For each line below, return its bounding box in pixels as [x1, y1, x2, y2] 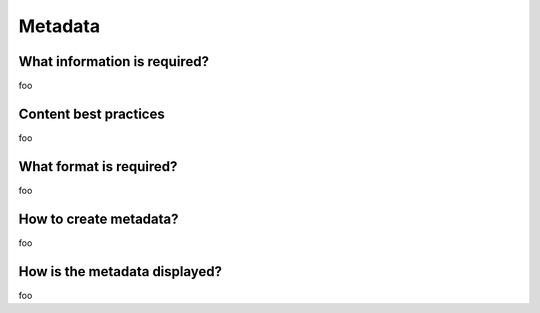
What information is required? [18, 53, 210, 70]
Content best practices [18, 105, 165, 122]
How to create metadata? [18, 210, 179, 227]
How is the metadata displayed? [18, 263, 223, 280]
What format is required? [18, 158, 178, 175]
